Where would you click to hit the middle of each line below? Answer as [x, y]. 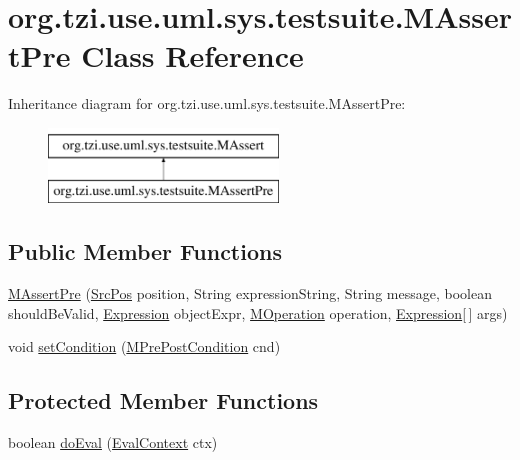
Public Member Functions [145, 251]
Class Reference [192, 55]
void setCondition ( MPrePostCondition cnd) [144, 346]
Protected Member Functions [163, 400]
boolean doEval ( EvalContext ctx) [113, 442]
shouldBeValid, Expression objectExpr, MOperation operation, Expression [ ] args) [258, 312]
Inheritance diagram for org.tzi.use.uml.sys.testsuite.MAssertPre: [207, 103]
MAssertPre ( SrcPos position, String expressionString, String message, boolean [250, 293]
